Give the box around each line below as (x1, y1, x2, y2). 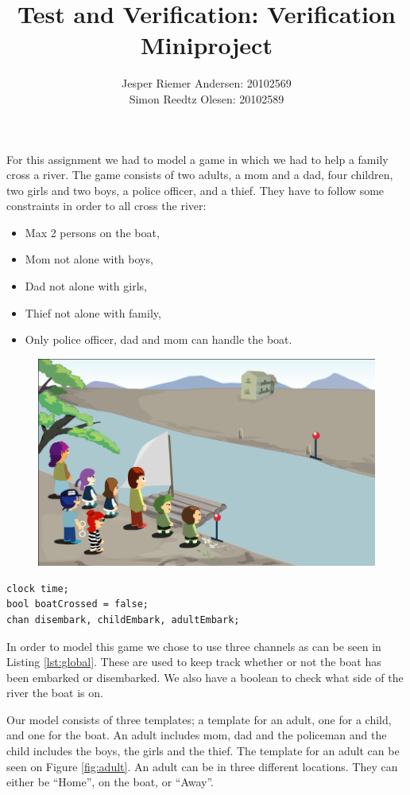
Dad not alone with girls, (25, 278, 147, 294)
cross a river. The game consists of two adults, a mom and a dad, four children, (6, 166, 393, 183)
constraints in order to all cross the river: (6, 197, 207, 214)
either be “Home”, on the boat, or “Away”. (6, 774, 215, 790)
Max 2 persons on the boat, (25, 224, 160, 240)
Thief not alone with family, (25, 304, 161, 321)
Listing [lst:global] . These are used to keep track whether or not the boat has (6, 653, 381, 670)
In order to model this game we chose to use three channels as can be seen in (6, 637, 381, 654)
